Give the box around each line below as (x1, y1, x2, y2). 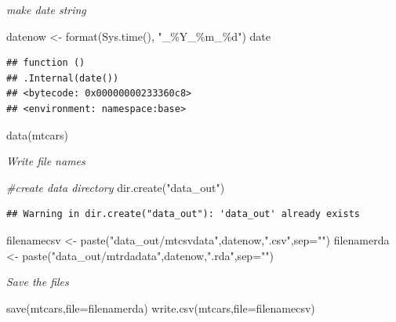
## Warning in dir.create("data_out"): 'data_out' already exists (6, 208, 361, 220)
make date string (6, 2, 86, 17)
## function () (6, 57, 85, 69)
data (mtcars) (6, 126, 69, 143)
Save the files (6, 273, 69, 290)
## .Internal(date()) (6, 72, 119, 84)
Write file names (6, 153, 85, 169)
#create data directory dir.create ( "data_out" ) (6, 179, 225, 195)
